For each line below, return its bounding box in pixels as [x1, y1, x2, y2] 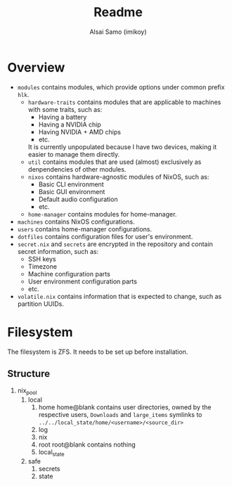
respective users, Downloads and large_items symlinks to [38, 411, 202, 419]
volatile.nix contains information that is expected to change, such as [17, 292, 222, 300]
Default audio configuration [38, 195, 118, 203]
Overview [7, 59, 65, 75]
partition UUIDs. [17, 300, 65, 308]
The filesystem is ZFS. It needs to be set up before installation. [7, 347, 188, 356]
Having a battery [38, 113, 87, 121]
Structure [7, 368, 51, 380]
